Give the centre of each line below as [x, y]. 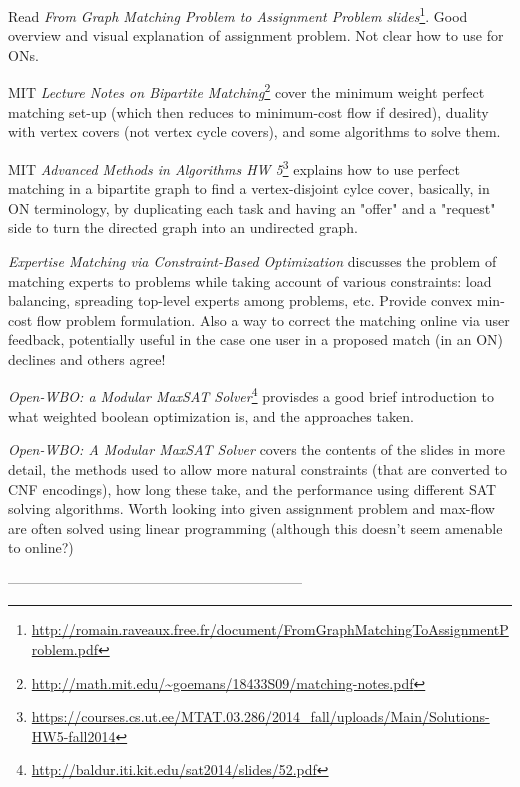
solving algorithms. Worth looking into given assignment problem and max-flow [251, 508]
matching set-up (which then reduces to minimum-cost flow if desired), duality [248, 111]
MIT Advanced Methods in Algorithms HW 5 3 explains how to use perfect [234, 167]
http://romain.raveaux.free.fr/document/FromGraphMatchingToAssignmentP [270, 629]
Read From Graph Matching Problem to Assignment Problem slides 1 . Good [238, 14]
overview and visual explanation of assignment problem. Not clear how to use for [256, 35]
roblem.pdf [64, 649]
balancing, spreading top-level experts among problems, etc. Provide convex [240, 300]
